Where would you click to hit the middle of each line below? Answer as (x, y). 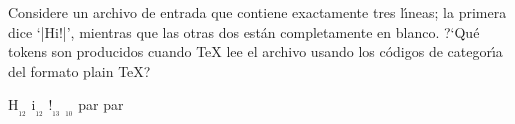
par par (101, 104)
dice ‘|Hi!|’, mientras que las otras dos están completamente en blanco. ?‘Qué (244, 31)
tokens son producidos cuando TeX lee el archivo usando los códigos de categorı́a (255, 51)
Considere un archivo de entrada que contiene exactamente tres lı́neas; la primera (257, 12)
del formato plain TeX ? (79, 70)
